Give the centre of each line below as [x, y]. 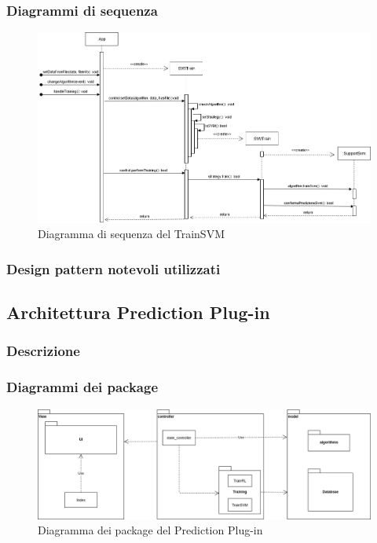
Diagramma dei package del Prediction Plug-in [150, 530]
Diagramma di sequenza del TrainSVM [131, 234]
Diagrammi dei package [82, 387]
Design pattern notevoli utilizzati [113, 268]
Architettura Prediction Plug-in [138, 312]
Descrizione [43, 351]
